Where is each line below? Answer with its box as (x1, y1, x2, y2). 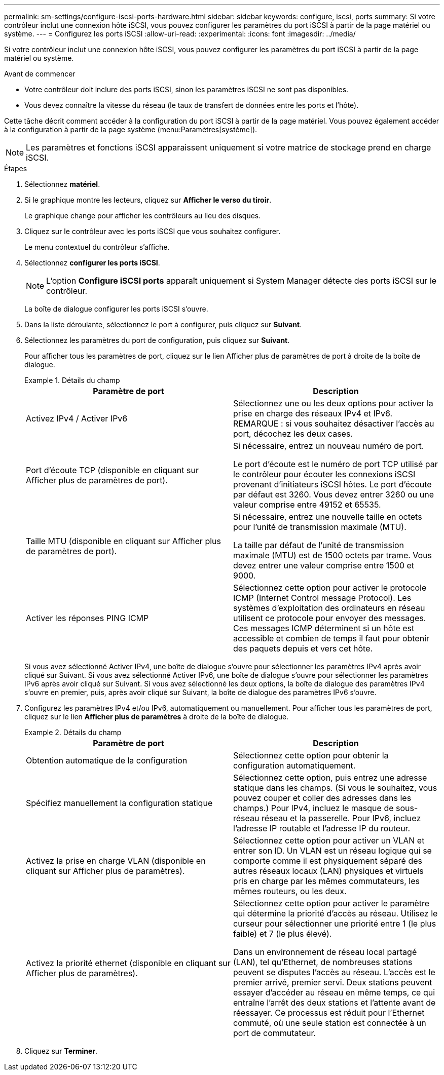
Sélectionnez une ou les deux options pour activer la (233, 398, 433, 408)
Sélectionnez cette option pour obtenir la (233, 750, 389, 760)
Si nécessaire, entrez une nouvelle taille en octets (233, 512, 422, 522)
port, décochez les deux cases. (233, 429, 353, 439)
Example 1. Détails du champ (24, 376, 120, 385)
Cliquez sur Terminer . (24, 1047, 98, 1055)
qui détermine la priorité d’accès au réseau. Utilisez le (233, 908, 438, 918)
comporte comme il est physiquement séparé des (233, 856, 422, 866)
